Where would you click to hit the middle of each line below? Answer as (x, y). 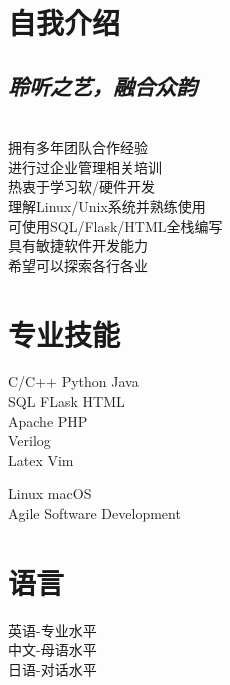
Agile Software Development (94, 513)
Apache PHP (48, 420)
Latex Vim (41, 459)
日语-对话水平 (52, 668)
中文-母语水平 (52, 649)
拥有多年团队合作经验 (78, 147)
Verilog (29, 440)
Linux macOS (50, 493)
